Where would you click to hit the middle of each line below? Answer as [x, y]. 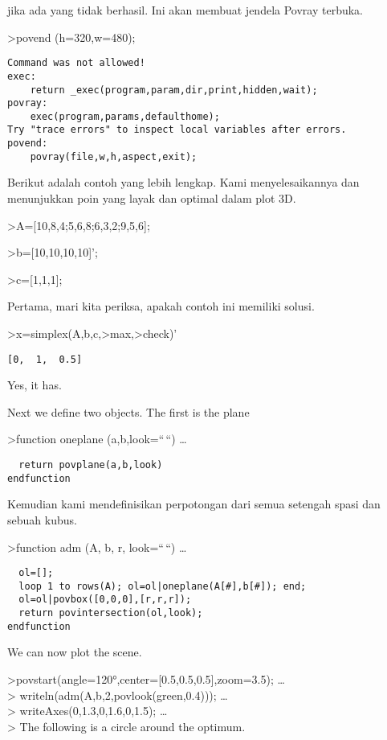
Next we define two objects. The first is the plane [128, 411]
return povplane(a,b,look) [91, 465]
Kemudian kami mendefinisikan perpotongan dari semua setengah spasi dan [194, 504]
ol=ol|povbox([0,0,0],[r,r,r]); [105, 600]
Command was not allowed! [76, 63]
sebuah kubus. [42, 519]
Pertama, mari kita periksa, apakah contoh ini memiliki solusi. [161, 306]
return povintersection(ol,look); [111, 613]
